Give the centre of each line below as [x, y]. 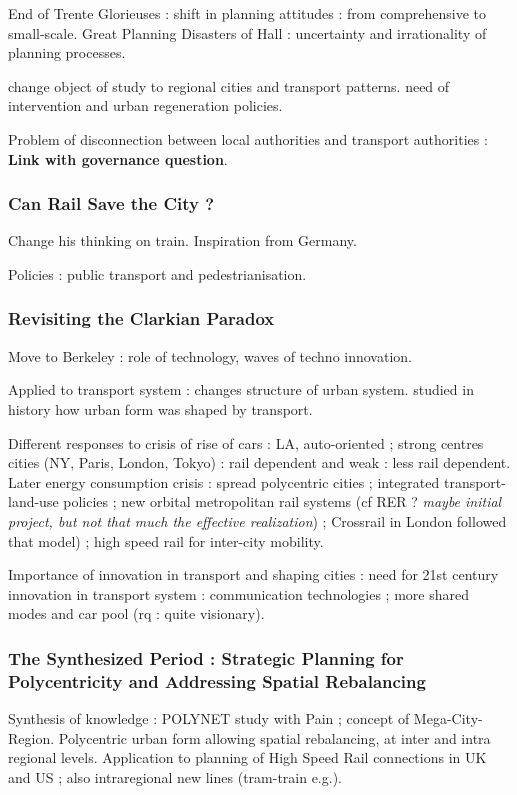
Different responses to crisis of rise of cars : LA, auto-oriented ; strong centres [246, 442]
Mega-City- [448, 718]
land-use [33, 501]
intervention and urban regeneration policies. [145, 105]
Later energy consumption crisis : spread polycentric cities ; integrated [224, 481]
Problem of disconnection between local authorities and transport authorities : [248, 138]
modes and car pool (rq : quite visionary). [136, 613]
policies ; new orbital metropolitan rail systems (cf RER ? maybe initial [282, 501]
